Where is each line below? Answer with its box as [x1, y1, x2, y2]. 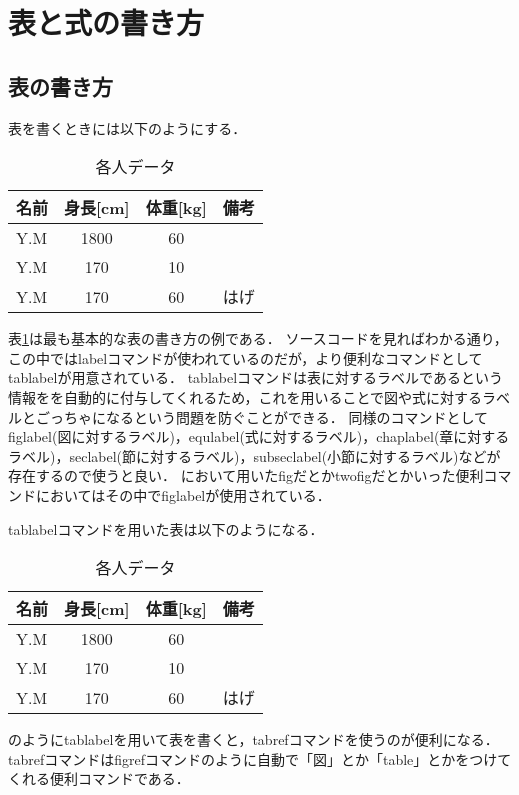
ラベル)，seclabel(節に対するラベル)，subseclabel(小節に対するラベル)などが [8, 445, 501, 466]
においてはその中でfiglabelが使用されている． [35, 484, 331, 505]
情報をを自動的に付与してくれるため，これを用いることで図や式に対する [8, 386, 483, 407]
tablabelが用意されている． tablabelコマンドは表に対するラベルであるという [8, 367, 503, 388]
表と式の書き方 [8, 2, 205, 43]
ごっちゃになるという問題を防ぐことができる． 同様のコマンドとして [35, 406, 488, 427]
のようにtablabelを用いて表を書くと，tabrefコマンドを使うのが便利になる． [8, 729, 499, 750]
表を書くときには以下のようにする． [8, 117, 247, 138]
